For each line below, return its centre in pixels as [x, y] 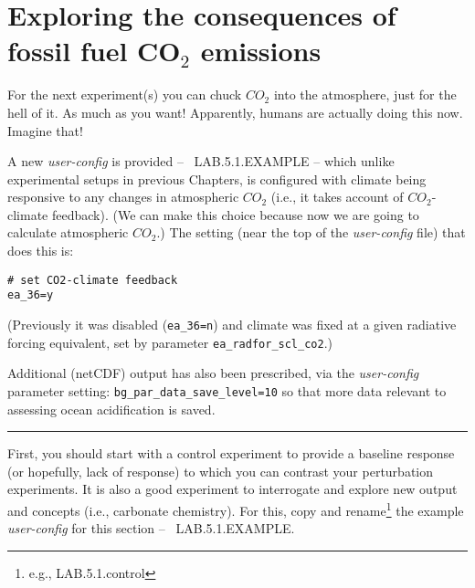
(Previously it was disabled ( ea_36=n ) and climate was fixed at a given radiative [232, 324]
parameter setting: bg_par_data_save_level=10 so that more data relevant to [227, 390]
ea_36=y [31, 295]
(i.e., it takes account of [337, 197]
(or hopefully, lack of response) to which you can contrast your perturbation [221, 471]
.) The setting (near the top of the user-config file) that [311, 232]
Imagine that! [45, 130]
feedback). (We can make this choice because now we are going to [235, 214]
